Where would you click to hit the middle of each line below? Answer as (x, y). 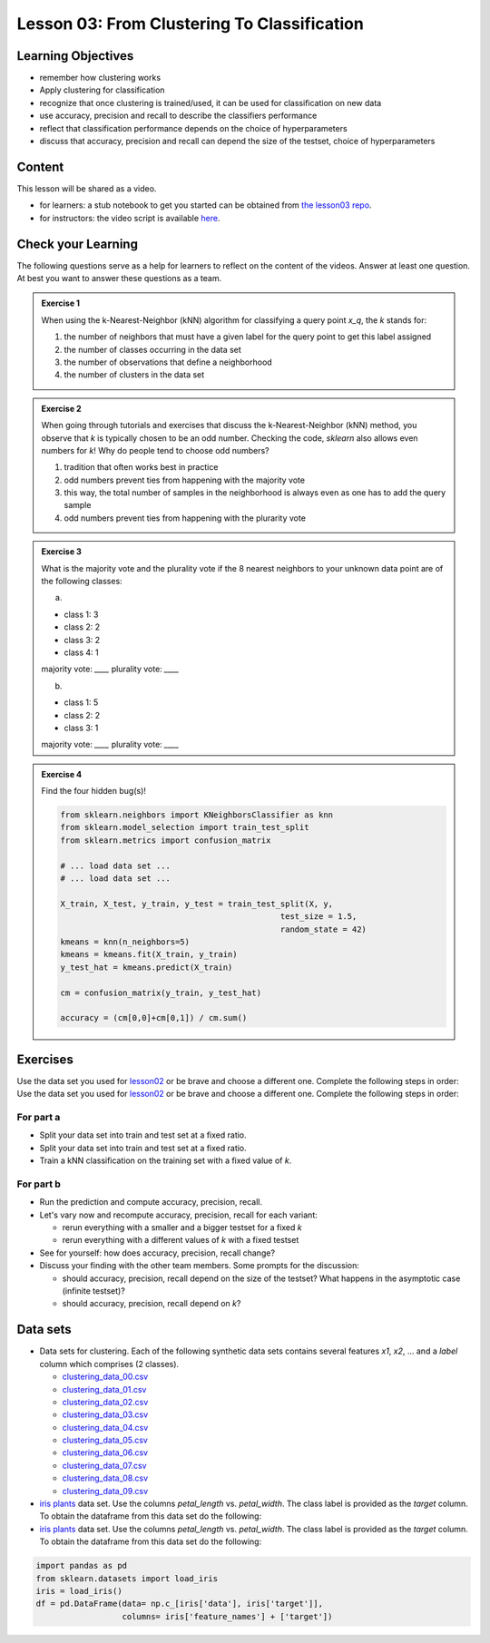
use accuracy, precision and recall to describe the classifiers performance (178, 116)
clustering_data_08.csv (105, 1478)
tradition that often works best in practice (141, 467)
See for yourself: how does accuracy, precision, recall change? (157, 1253)
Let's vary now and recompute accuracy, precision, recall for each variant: (178, 1215)
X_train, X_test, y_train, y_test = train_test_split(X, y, (197, 904)
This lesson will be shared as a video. (87, 188)
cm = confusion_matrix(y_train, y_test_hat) (161, 993)
